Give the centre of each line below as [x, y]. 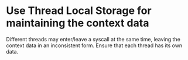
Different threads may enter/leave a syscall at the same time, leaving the [93, 39]
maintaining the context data [78, 23]
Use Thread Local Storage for [79, 11]
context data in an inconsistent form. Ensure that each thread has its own [94, 45]
